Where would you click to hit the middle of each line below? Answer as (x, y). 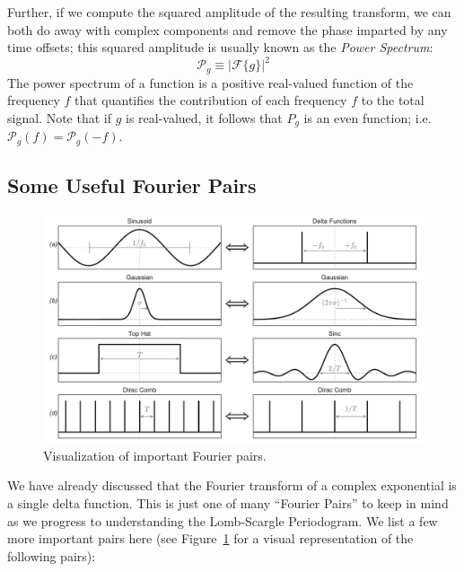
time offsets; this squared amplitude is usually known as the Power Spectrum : (220, 47)
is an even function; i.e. (368, 117)
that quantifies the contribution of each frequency (210, 100)
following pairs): (52, 555)
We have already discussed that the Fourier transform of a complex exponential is (232, 485)
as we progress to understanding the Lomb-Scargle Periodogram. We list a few (223, 520)
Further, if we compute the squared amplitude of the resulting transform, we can (229, 12)
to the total (393, 100)
